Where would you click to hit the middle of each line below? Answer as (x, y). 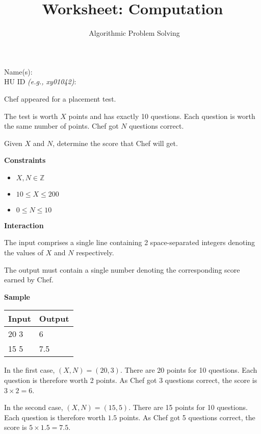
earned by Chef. (29, 280)
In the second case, (34, 407)
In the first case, (30, 370)
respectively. (95, 252)
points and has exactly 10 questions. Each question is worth (162, 116)
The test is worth (31, 116)
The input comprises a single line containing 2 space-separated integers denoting (130, 242)
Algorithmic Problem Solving (134, 33)
